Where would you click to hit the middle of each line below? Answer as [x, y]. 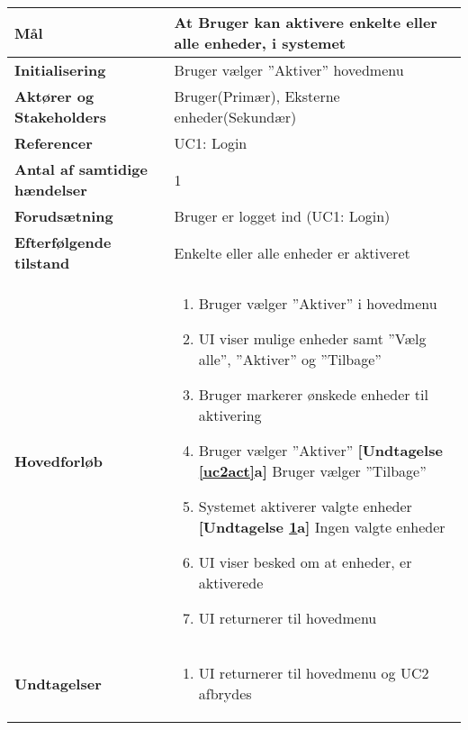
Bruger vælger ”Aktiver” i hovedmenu [318, 303]
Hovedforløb [58, 461]
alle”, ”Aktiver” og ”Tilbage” [290, 359]
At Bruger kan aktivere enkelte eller [306, 22]
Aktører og [54, 96]
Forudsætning [64, 216]
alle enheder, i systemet [260, 43]
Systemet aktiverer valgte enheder [305, 506]
